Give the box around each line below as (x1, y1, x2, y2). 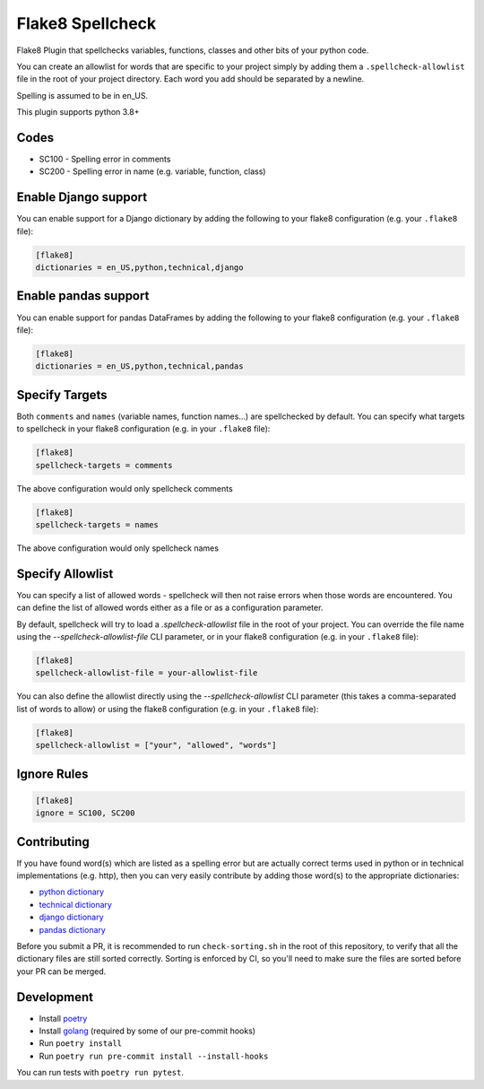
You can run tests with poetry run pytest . (16, 1067, 184, 1078)
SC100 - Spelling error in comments (39, 153, 171, 165)
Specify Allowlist (16, 566, 114, 581)
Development (16, 989, 94, 1005)
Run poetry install (39, 1038, 123, 1049)
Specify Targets (16, 387, 108, 403)
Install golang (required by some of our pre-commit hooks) (39, 1025, 255, 1036)
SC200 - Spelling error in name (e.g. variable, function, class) (39, 166, 266, 177)
